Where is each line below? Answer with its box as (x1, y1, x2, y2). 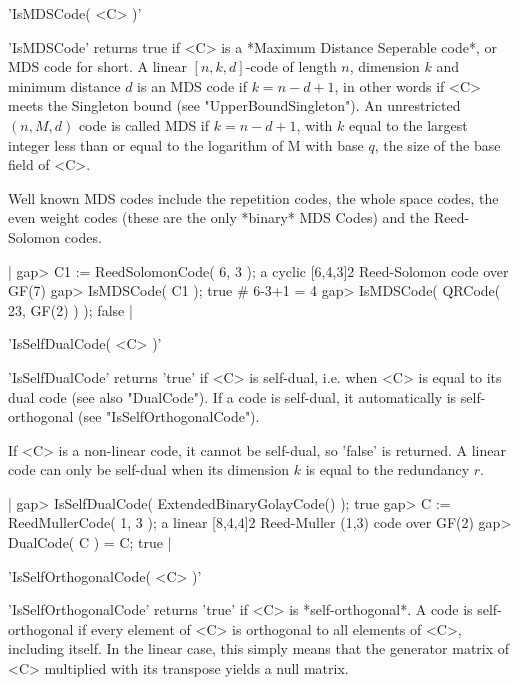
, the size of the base (374, 134, 501, 155)
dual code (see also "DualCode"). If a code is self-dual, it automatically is (8, 386, 457, 407)
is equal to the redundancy (305, 459, 470, 480)
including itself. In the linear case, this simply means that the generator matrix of (8, 638, 510, 659)
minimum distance (8, 75, 121, 96)
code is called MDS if (78, 114, 210, 135)
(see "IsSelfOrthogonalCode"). (78, 406, 260, 427)
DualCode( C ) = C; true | (8, 532, 172, 553)
